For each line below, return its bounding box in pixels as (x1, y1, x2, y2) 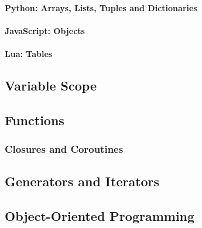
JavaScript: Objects (5, 24, 85, 36)
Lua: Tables (5, 47, 53, 59)
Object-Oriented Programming (5, 207, 195, 225)
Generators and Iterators (5, 172, 160, 190)
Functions (5, 110, 64, 129)
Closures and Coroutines (5, 142, 124, 156)
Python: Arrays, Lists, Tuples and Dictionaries (5, 1, 197, 14)
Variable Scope (5, 76, 97, 94)
